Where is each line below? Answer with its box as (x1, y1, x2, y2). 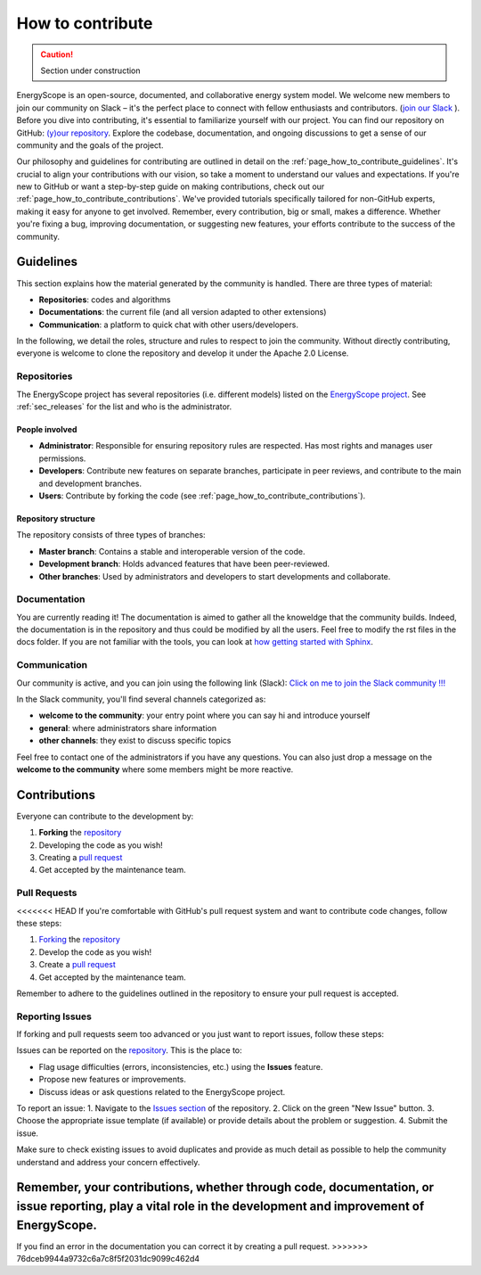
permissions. (38, 453, 86, 464)
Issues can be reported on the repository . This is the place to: (16, 1045, 242, 1056)
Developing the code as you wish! (38, 839, 164, 851)
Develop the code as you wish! (38, 946, 152, 958)
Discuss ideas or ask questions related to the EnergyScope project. (38, 1086, 286, 1097)
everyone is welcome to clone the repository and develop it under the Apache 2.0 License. (16, 348, 349, 358)
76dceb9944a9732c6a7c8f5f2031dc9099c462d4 (16, 1254, 200, 1264)
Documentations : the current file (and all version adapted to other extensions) (38, 307, 327, 317)
